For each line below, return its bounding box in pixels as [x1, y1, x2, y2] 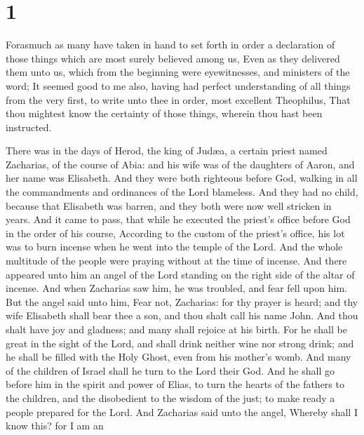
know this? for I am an [6, 418, 104, 433]
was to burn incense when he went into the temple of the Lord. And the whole [6, 239, 343, 254]
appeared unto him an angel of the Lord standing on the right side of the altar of [6, 267, 355, 281]
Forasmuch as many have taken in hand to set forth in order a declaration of [6, 37, 335, 52]
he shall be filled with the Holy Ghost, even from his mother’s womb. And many [6, 349, 351, 364]
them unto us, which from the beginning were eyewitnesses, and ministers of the [6, 65, 350, 79]
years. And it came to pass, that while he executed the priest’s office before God [6, 212, 351, 227]
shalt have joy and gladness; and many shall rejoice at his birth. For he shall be [6, 322, 347, 336]
